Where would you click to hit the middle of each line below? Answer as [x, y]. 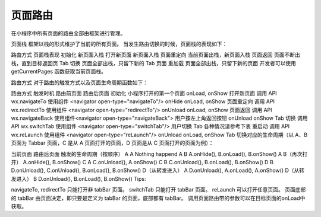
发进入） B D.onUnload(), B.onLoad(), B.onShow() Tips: [78, 178]
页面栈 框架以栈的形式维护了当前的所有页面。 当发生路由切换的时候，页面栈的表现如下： [119, 44]
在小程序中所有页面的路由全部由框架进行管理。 [68, 33]
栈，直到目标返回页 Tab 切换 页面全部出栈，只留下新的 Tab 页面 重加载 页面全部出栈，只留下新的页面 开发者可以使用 [154, 63]
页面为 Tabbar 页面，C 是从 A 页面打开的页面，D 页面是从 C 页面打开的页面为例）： [112, 143]
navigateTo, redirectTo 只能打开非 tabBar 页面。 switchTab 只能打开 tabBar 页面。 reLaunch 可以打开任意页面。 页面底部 [158, 190]
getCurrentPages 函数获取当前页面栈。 [59, 72]
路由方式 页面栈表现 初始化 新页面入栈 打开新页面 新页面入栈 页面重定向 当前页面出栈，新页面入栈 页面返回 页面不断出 [155, 55]
